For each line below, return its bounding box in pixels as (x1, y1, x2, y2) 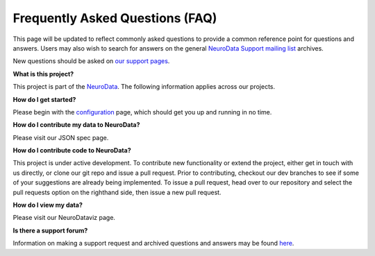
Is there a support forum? (12, 226, 88, 234)
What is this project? (12, 69, 74, 78)
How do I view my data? (12, 201, 83, 210)
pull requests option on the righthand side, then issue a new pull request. (12, 188, 222, 196)
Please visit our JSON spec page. (12, 133, 109, 142)
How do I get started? (12, 95, 76, 103)
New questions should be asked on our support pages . (12, 57, 170, 65)
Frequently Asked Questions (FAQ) (12, 10, 217, 26)
